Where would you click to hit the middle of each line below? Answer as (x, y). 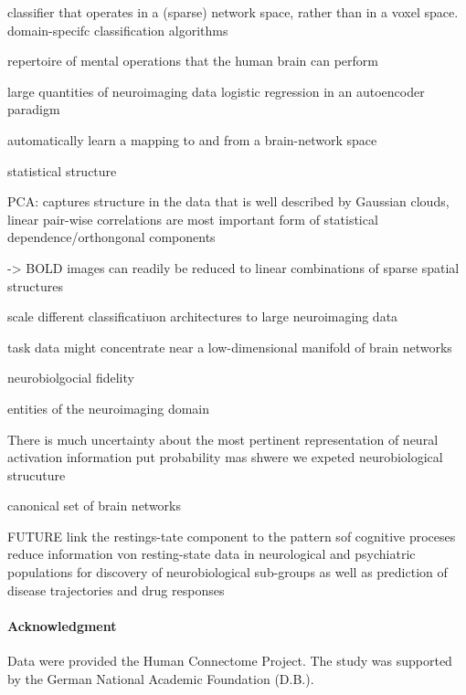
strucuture (37, 474)
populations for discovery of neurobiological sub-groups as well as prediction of (228, 572)
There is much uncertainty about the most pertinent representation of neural (223, 439)
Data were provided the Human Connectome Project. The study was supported (230, 661)
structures (35, 285)
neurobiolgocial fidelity (71, 378)
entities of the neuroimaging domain (109, 408)
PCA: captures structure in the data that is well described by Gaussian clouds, (228, 201)
